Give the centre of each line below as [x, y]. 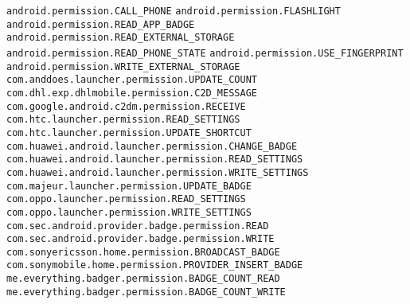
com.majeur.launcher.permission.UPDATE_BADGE [129, 186]
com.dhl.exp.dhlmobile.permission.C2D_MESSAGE [132, 93]
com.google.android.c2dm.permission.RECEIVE [126, 106]
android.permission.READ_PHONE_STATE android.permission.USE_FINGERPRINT [205, 53]
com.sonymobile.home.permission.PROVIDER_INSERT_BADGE [155, 265]
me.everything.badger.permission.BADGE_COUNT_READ [143, 279]
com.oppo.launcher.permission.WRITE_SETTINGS [129, 212]
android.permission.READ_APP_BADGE [101, 24]
